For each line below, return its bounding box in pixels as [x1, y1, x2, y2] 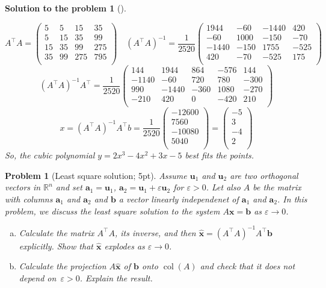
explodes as [104, 239, 145, 252]
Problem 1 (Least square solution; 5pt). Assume [5, 169, 187, 181]
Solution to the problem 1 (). [5, 2, 126, 14]
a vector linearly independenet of [118, 193, 239, 205]
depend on [19, 271, 57, 284]
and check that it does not [200, 260, 295, 272]
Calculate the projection [19, 260, 106, 272]
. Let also [206, 181, 241, 193]
